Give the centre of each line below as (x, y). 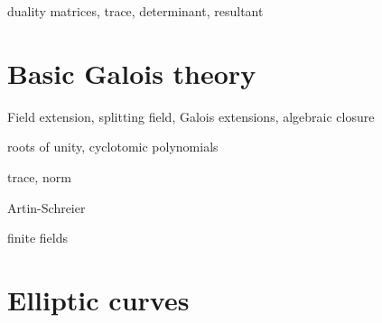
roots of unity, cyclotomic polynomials (113, 147)
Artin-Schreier (47, 207)
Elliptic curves (98, 299)
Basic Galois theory (132, 73)
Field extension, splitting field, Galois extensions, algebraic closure (191, 116)
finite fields (37, 238)
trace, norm (39, 176)
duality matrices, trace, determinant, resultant (135, 11)
